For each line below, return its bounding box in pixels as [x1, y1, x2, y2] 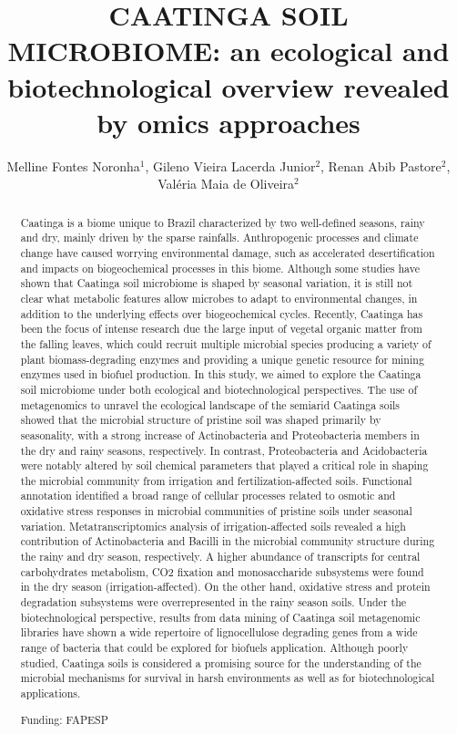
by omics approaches [96, 103, 361, 140]
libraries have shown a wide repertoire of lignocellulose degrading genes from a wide [20, 625, 418, 640]
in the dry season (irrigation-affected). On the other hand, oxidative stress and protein [20, 579, 431, 594]
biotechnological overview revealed [7, 67, 450, 105]
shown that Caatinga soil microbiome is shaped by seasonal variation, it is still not [20, 275, 413, 291]
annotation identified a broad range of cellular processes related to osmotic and [20, 488, 396, 503]
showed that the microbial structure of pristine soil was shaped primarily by [20, 412, 381, 428]
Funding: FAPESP [20, 711, 108, 727]
